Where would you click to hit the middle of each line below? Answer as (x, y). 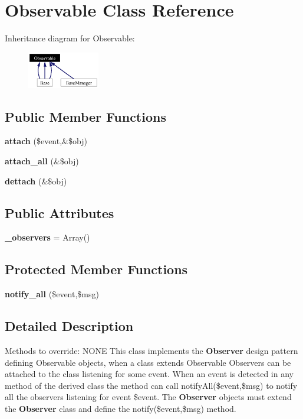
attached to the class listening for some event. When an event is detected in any (149, 374)
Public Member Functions (85, 116)
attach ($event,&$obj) (46, 141)
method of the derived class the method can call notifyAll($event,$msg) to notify (151, 385)
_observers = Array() (47, 237)
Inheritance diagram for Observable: (70, 38)
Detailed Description (69, 326)
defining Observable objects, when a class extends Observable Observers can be (148, 362)
